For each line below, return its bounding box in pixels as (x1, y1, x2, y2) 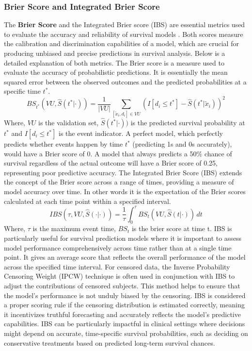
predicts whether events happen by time (4, 139, 123, 149)
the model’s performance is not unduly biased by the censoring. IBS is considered (4, 290, 246, 300)
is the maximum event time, (32, 223, 116, 234)
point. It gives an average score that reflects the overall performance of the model (4, 252, 246, 262)
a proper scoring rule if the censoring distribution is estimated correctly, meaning (4, 300, 245, 310)
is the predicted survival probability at (130, 117, 245, 128)
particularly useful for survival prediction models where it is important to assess (4, 233, 242, 243)
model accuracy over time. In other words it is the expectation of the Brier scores (4, 186, 246, 196)
